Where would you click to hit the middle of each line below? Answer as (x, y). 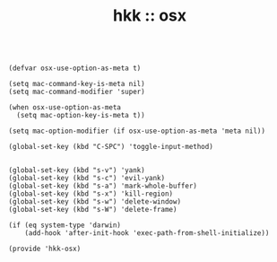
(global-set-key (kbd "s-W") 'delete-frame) (93, 210)
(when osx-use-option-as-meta (65, 108)
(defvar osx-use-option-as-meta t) (75, 68)
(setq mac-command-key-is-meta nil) (77, 84)
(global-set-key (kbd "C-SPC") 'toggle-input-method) (111, 147)
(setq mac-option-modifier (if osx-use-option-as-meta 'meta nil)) (137, 131)
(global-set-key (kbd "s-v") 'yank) (77, 170)
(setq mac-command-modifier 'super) (77, 92)
